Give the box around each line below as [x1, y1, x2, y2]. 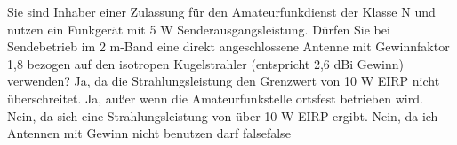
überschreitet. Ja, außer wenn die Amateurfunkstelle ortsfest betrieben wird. [7, 88, 423, 107]
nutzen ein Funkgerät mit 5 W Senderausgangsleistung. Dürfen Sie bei [7, 19, 390, 38]
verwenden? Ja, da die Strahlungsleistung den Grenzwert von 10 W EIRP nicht [7, 72, 440, 90]
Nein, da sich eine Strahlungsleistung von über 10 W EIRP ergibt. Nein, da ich [7, 106, 438, 125]
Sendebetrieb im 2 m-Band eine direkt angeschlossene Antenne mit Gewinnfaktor [7, 37, 450, 56]
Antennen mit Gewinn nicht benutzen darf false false [7, 124, 291, 142]
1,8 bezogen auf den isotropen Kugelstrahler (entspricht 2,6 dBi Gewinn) [7, 54, 404, 72]
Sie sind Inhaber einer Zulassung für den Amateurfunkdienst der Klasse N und [7, 3, 436, 20]
